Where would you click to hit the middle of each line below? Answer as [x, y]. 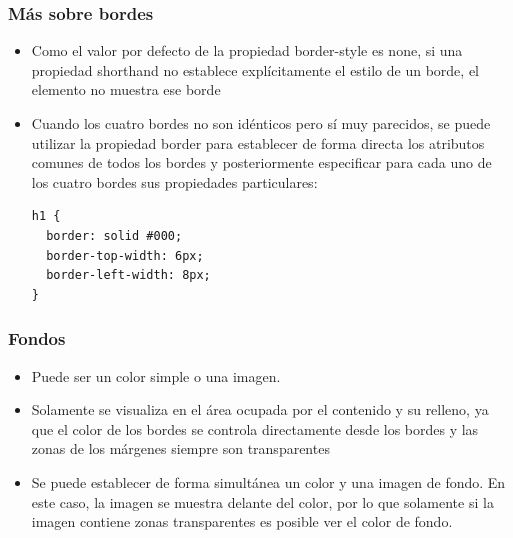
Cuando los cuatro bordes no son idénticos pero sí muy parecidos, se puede [261, 123]
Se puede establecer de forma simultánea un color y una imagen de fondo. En [268, 481]
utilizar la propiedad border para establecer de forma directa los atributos [258, 142]
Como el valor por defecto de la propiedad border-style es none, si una [247, 50]
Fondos [37, 338]
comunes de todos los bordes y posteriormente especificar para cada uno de [261, 162]
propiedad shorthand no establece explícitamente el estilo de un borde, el [255, 69]
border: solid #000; [114, 235]
